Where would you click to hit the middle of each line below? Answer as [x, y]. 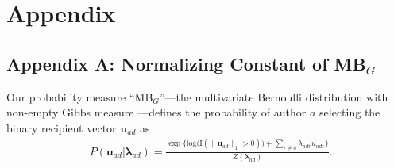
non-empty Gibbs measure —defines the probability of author [156, 112]
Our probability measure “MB [80, 96]
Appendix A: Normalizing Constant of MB [186, 63]
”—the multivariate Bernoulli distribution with [274, 96]
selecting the [350, 112]
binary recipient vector [62, 127]
